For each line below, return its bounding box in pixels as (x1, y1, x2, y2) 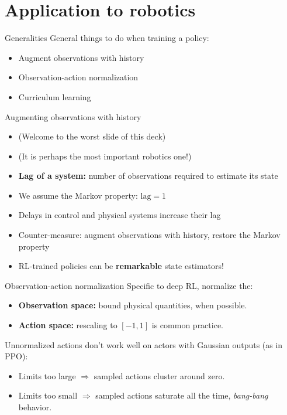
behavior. (18, 401, 52, 413)
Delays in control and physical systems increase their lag (18, 209, 221, 221)
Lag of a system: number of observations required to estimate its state (18, 169, 278, 182)
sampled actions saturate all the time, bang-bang (95, 389, 268, 402)
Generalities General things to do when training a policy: (5, 32, 209, 44)
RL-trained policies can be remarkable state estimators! (18, 260, 224, 272)
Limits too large (18, 369, 76, 382)
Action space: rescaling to (18, 319, 117, 331)
